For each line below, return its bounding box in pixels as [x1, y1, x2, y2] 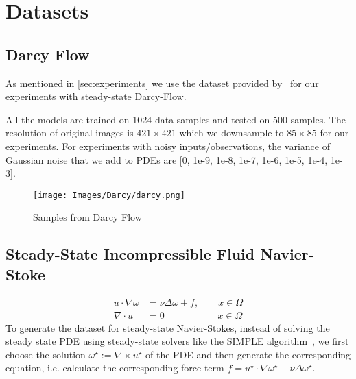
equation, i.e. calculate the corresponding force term [5, 360, 224, 375]
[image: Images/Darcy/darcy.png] [33, 190, 185, 200]
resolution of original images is [5, 125, 134, 140]
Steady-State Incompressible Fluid [5, 243, 255, 265]
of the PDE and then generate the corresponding [145, 347, 351, 361]
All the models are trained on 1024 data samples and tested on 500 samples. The [5, 112, 346, 126]
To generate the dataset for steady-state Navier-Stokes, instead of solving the [5, 320, 330, 334]
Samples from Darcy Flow [33, 210, 142, 224]
